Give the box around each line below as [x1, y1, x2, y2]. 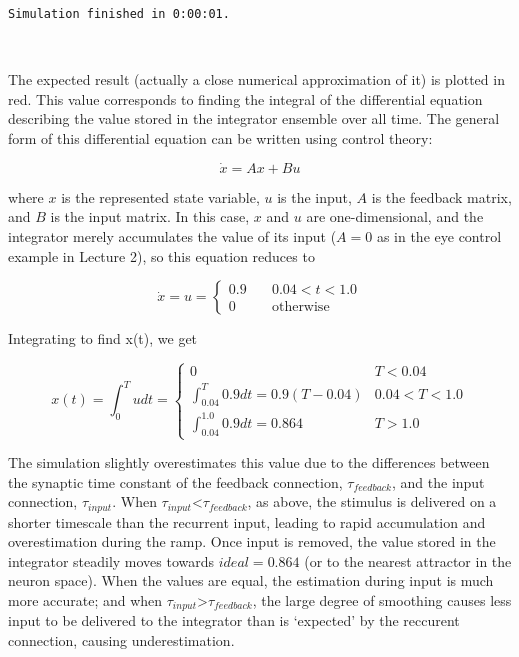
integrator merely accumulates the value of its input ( [8, 226, 337, 247]
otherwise [271, 300, 330, 315]
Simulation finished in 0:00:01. [8, 7, 230, 21]
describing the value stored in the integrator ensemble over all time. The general [8, 108, 500, 129]
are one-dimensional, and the [306, 206, 484, 227]
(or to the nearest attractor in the [304, 550, 512, 571]
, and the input [391, 471, 485, 492]
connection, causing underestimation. [8, 630, 235, 651]
